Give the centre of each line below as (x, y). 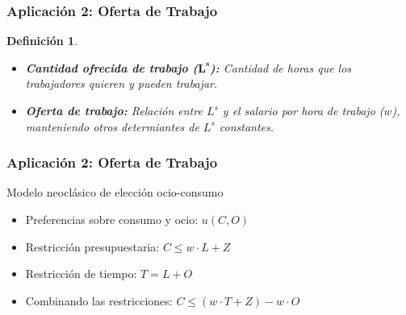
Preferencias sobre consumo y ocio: (112, 219)
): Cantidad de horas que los (281, 67)
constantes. (247, 126)
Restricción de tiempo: (81, 274)
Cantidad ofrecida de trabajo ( (112, 67)
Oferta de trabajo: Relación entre (114, 110)
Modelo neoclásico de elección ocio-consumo (115, 192)
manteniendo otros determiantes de (112, 126)
